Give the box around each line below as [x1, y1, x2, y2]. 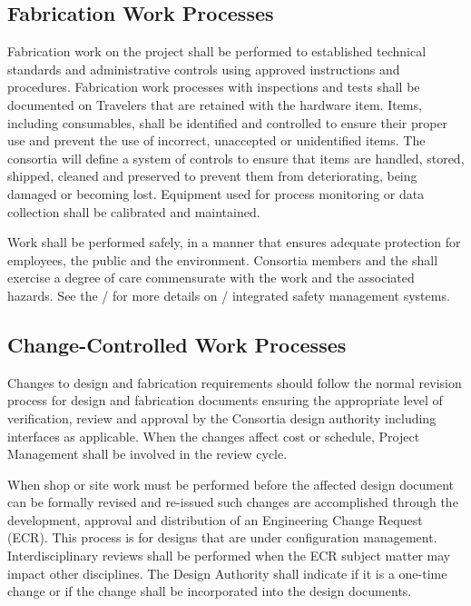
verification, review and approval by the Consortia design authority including [7, 408, 437, 427]
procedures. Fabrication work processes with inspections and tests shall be [7, 77, 420, 96]
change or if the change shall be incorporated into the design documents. [7, 581, 412, 601]
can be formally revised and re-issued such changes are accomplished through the [7, 492, 458, 512]
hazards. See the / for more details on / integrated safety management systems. [7, 285, 450, 304]
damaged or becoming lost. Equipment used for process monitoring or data [7, 184, 425, 203]
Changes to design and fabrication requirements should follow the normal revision [7, 373, 462, 392]
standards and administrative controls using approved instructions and [7, 59, 400, 78]
